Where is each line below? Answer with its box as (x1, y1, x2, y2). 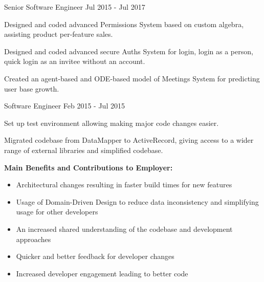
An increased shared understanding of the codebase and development (16, 223, 233, 234)
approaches (16, 233, 51, 244)
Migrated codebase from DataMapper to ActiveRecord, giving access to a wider (4, 135, 254, 145)
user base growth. (4, 83, 59, 94)
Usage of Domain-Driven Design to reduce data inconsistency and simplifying (16, 196, 259, 207)
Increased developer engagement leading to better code (16, 268, 188, 278)
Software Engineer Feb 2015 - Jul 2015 (4, 100, 125, 111)
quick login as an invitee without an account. (4, 56, 145, 67)
